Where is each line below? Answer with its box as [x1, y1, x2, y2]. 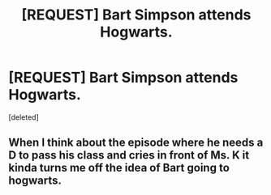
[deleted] [8, 112, 39, 122]
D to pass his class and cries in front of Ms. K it [8, 148, 250, 163]
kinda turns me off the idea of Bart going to [8, 161, 230, 175]
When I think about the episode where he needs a [8, 136, 264, 150]
